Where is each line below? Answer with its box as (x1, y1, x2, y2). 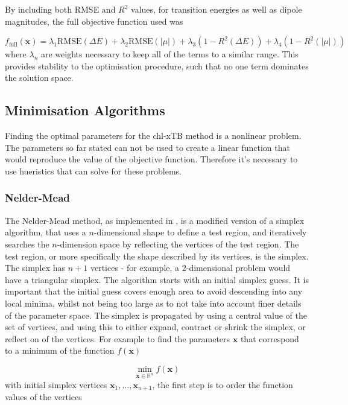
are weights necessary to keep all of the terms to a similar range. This (40, 48, 299, 60)
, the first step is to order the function (152, 378, 293, 391)
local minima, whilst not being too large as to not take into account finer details (5, 296, 302, 309)
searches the (5, 237, 49, 250)
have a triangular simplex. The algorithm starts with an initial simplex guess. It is (5, 273, 309, 285)
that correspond (240, 332, 299, 345)
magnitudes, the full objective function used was (5, 14, 183, 27)
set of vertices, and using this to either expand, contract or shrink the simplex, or (5, 320, 306, 333)
